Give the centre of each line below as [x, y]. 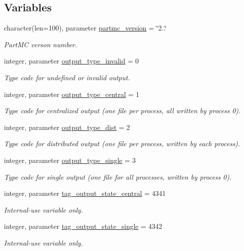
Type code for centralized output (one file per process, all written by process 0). [122, 110]
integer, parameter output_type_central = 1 [72, 94]
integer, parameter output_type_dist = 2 [67, 127]
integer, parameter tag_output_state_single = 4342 [83, 226]
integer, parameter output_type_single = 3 [70, 160]
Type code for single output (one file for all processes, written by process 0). [118, 176]
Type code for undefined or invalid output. [67, 77]
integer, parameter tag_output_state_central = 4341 [85, 193]
